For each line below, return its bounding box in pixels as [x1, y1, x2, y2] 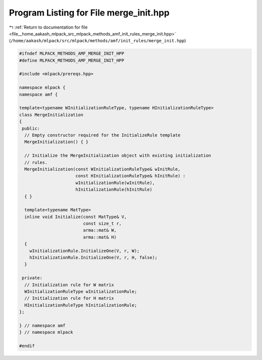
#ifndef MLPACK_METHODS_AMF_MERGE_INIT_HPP [19, 51, 125, 56]
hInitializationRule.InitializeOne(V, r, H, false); [29, 255, 158, 260]
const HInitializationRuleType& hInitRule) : [75, 173, 186, 179]
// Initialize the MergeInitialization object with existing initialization [24, 153, 211, 158]
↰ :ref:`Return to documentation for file [9, 24, 88, 30]
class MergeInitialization [19, 112, 83, 118]
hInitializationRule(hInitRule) [75, 187, 152, 192]
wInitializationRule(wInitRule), [75, 180, 155, 186]
